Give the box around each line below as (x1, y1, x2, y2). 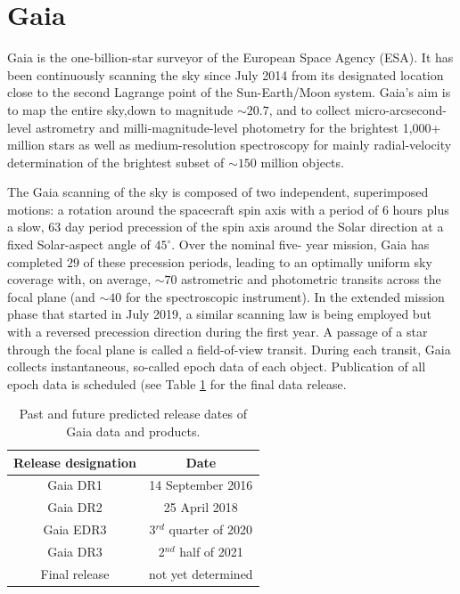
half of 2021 (179, 541, 243, 560)
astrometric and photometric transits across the (181, 270, 441, 289)
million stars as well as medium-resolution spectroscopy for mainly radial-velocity (7, 135, 452, 154)
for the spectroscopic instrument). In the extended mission (125, 287, 445, 305)
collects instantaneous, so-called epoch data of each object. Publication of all (7, 357, 426, 376)
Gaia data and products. (66, 422, 201, 440)
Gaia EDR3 (43, 520, 107, 539)
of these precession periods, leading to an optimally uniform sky (83, 252, 432, 271)
